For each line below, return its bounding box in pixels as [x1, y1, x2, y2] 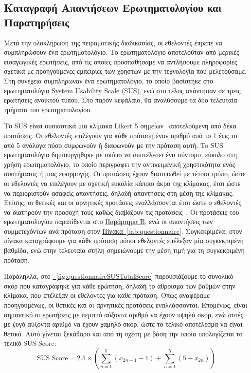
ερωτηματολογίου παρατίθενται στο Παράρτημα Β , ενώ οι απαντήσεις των [4, 216, 213, 227]
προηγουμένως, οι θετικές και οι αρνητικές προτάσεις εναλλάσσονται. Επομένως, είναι [4, 300, 247, 310]
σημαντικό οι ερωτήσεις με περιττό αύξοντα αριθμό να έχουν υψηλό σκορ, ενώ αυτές [4, 309, 243, 319]
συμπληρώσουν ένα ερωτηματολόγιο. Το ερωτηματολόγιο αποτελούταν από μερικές [4, 47, 239, 57]
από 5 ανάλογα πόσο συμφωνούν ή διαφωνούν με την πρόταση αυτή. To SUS [4, 140, 223, 150]
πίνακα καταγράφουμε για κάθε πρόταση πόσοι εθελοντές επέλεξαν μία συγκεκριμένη [4, 235, 244, 246]
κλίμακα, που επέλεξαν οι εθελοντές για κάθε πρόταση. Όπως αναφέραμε [4, 290, 210, 300]
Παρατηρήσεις [4, 14, 70, 29]
